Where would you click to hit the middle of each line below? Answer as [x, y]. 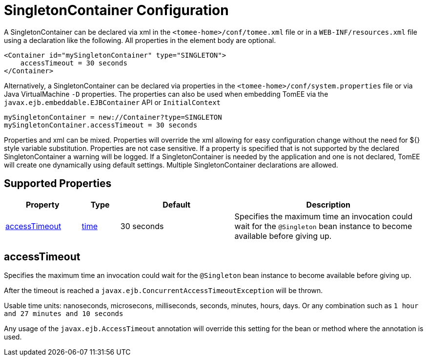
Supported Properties [58, 184]
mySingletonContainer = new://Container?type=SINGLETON [113, 117]
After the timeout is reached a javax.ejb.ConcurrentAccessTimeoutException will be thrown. [163, 291]
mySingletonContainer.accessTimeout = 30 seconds [101, 125]
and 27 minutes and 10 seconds [64, 314]
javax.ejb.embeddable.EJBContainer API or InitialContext [112, 102]
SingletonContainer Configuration [116, 10]
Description [328, 204]
